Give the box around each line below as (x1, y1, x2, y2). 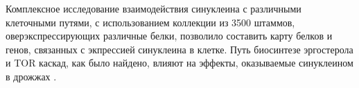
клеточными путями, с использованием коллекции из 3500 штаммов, (6, 15, 295, 29)
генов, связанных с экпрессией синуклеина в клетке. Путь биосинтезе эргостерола (6, 42, 353, 56)
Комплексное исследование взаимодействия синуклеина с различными (6, 1, 301, 15)
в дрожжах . (6, 69, 57, 83)
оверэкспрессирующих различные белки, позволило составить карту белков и (6, 28, 333, 43)
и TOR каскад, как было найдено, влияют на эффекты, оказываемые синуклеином (6, 55, 353, 70)
